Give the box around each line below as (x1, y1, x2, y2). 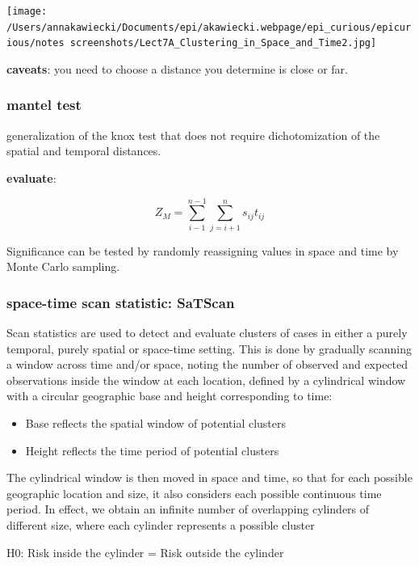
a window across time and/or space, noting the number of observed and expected (6, 356, 409, 373)
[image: (6, 6, 48, 17)
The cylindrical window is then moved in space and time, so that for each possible (6, 469, 413, 486)
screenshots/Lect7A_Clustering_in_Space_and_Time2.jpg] (69, 37, 377, 49)
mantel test (6, 95, 82, 115)
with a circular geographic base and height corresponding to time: (6, 387, 333, 404)
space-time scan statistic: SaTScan (6, 292, 235, 312)
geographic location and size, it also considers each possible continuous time (6, 484, 382, 501)
